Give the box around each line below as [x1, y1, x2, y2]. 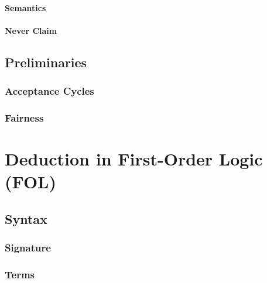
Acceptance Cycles [5, 84, 94, 98]
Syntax [5, 209, 47, 227]
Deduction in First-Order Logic [5, 147, 263, 171]
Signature [5, 240, 51, 255]
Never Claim [5, 24, 57, 36]
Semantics [5, 1, 46, 13]
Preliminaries [5, 53, 87, 71]
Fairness [5, 110, 44, 125]
